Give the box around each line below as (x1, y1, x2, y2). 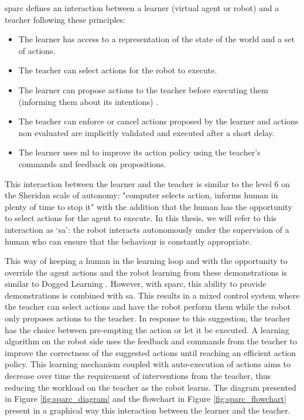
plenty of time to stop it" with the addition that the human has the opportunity (5, 200, 292, 212)
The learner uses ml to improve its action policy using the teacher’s (18, 146, 261, 158)
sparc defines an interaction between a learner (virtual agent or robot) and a (5, 2, 279, 13)
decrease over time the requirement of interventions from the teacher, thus (5, 370, 271, 382)
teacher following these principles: (5, 13, 125, 25)
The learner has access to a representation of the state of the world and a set (18, 33, 295, 45)
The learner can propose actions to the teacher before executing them (18, 83, 268, 96)
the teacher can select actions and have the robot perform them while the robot (5, 300, 291, 313)
